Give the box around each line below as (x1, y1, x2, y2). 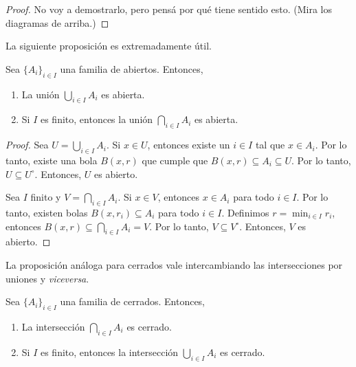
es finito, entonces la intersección (40, 344, 179, 359)
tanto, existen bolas (5, 205, 88, 219)
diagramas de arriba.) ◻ (5, 15, 109, 30)
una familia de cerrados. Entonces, (60, 294, 205, 309)
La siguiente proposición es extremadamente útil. (5, 38, 212, 53)
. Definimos (221, 205, 269, 219)
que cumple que (142, 153, 208, 167)
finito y (30, 190, 61, 204)
